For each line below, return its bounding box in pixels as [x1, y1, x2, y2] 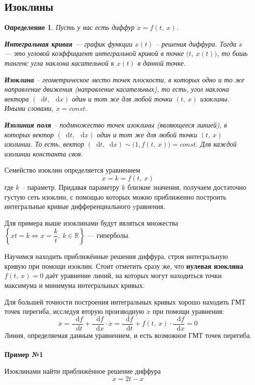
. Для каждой [196, 139, 237, 149]
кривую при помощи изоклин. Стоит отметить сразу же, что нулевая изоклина [4, 260, 243, 271]
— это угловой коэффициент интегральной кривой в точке [4, 48, 184, 58]
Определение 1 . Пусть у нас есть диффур [4, 22, 135, 32]
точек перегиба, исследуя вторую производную [4, 306, 144, 316]
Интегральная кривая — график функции [4, 38, 132, 49]
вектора [4, 93, 29, 103]
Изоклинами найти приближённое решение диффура [4, 365, 161, 376]
